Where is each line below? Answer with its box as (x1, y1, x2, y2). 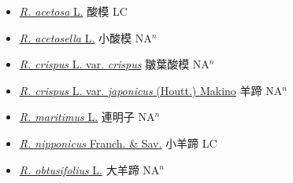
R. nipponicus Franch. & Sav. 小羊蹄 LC (19, 134, 217, 151)
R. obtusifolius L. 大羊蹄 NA (19, 161, 160, 178)
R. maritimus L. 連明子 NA (19, 108, 155, 125)
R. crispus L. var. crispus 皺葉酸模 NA (19, 56, 210, 72)
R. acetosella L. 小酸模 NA (19, 29, 152, 46)
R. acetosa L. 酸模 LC (19, 3, 128, 19)
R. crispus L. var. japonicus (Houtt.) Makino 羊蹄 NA (19, 82, 283, 98)
